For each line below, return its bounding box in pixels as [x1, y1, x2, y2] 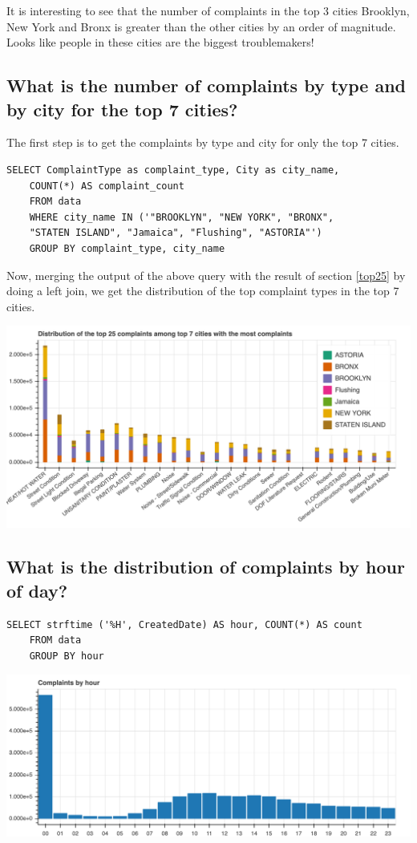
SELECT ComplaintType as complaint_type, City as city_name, [6, 164, 340, 176]
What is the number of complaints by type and [6, 73, 406, 98]
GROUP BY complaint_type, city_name [29, 242, 225, 254]
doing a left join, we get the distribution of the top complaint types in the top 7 [6, 282, 399, 299]
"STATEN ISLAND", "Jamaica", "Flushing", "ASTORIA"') [29, 227, 322, 239]
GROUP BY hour [29, 650, 104, 662]
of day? [6, 578, 68, 602]
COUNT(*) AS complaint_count [29, 180, 184, 192]
